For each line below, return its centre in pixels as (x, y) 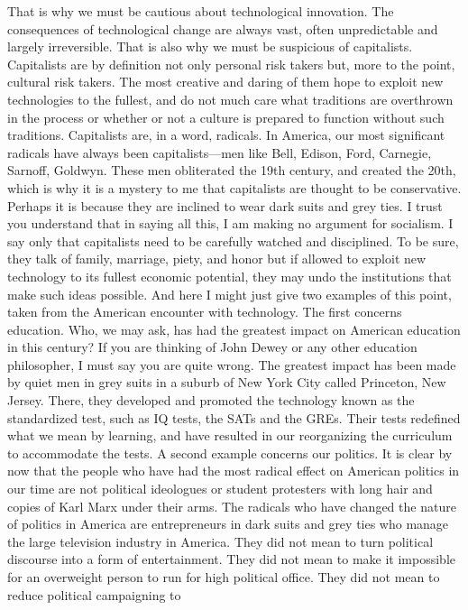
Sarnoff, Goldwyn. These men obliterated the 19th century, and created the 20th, (232, 170)
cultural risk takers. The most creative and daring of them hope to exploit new (225, 82)
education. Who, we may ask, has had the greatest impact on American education (234, 329)
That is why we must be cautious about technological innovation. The (201, 11)
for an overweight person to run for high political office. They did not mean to (224, 577)
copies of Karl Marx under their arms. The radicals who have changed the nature (232, 506)
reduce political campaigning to (94, 594)
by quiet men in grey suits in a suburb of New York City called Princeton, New (227, 382)
